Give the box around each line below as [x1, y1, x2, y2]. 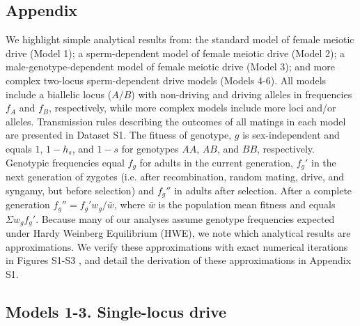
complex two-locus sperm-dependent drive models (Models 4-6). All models [6, 72, 327, 87]
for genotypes [121, 141, 179, 155]
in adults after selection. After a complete [174, 183, 352, 197]
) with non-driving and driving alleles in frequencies [131, 86, 352, 101]
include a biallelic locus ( [6, 86, 112, 101]
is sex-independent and [242, 127, 340, 142]
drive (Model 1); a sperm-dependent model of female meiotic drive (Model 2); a [6, 45, 345, 60]
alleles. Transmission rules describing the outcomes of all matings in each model [6, 114, 346, 128]
